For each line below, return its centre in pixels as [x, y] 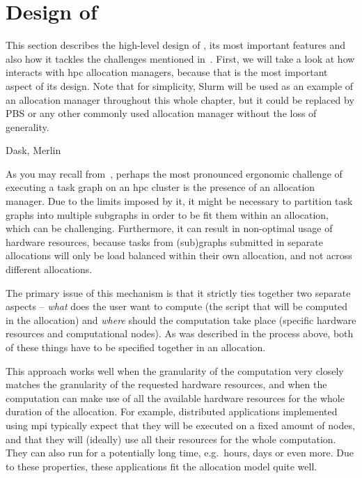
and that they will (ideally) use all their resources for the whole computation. [171, 439]
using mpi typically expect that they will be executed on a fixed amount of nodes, [180, 425]
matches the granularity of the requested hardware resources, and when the [166, 384]
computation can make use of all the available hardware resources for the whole [175, 398]
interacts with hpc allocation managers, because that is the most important [167, 72]
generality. [27, 126]
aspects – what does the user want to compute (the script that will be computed [177, 306]
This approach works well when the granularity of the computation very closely [175, 370]
